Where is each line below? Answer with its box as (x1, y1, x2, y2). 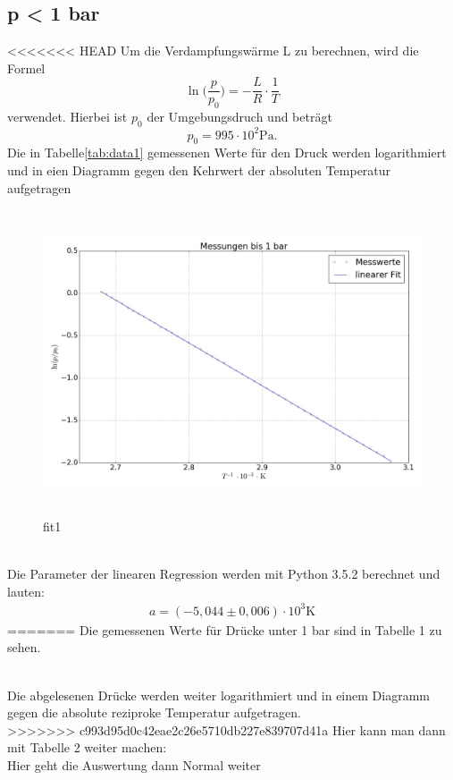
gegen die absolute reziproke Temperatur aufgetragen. (7, 703, 301, 722)
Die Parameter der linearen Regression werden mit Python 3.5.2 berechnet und (7, 564, 440, 583)
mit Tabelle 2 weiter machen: (7, 738, 167, 757)
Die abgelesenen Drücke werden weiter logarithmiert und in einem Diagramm (7, 685, 430, 704)
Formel (7, 58, 46, 77)
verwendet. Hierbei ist (7, 107, 128, 126)
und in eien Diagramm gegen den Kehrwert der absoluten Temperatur (7, 160, 391, 179)
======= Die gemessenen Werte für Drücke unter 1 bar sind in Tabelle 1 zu (7, 620, 442, 639)
